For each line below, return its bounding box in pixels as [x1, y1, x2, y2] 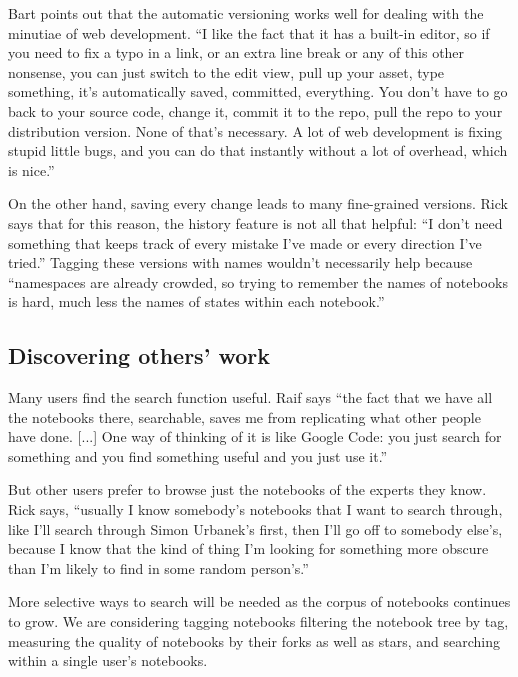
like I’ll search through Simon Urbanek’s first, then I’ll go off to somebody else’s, [8, 518, 503, 539]
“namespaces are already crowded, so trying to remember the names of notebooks [8, 271, 508, 292]
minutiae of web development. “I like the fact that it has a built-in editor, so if [8, 22, 490, 43]
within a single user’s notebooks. [8, 650, 208, 671]
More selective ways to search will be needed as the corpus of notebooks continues [8, 591, 511, 612]
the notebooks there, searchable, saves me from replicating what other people [8, 406, 481, 427]
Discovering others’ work [8, 340, 270, 371]
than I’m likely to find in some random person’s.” [8, 557, 309, 578]
